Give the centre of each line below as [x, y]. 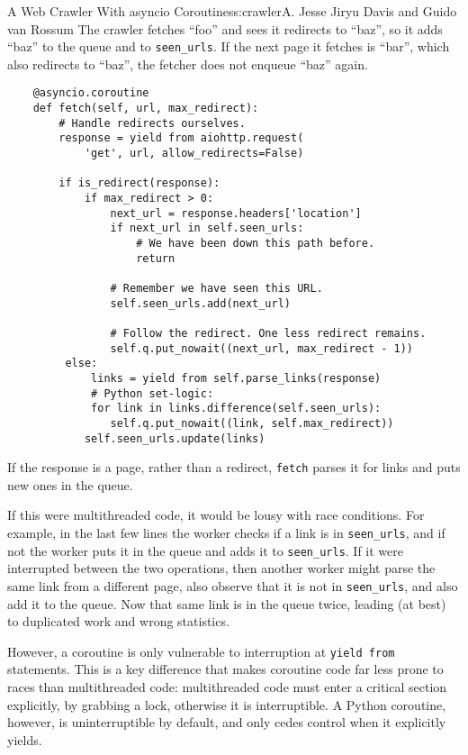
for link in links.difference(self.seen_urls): [236, 409]
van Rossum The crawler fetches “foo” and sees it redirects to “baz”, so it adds [225, 28]
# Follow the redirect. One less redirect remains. [268, 333]
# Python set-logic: [153, 393]
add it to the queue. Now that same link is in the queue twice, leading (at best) [227, 603]
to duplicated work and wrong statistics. [118, 621]
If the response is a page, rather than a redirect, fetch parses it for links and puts [234, 467]
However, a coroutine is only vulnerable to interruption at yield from [201, 651]
